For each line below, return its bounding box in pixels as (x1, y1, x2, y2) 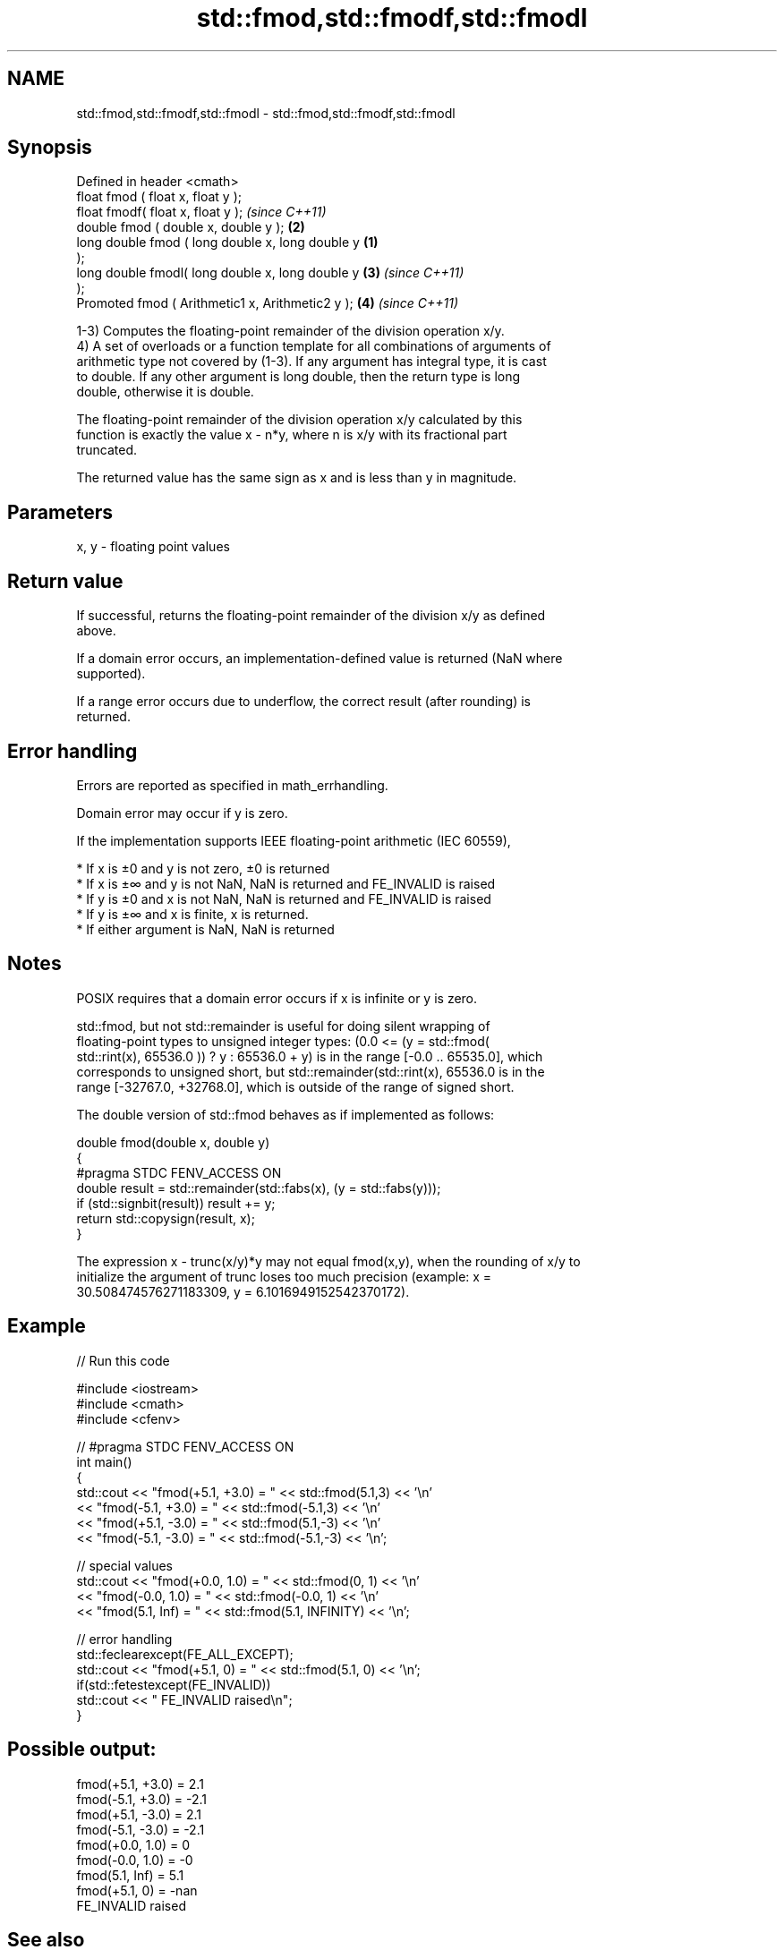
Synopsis (7, 136, 92, 159)
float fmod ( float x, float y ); (76, 189, 242, 205)
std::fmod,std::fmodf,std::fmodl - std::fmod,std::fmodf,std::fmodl (76, 105, 456, 121)
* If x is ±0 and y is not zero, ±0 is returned (76, 860, 330, 876)
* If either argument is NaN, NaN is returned (76, 921, 335, 937)
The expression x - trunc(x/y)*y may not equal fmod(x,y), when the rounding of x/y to (76, 1253, 581, 1269)
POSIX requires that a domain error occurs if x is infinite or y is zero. (76, 990, 478, 1006)
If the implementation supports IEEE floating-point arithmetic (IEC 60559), (76, 832, 511, 848)
